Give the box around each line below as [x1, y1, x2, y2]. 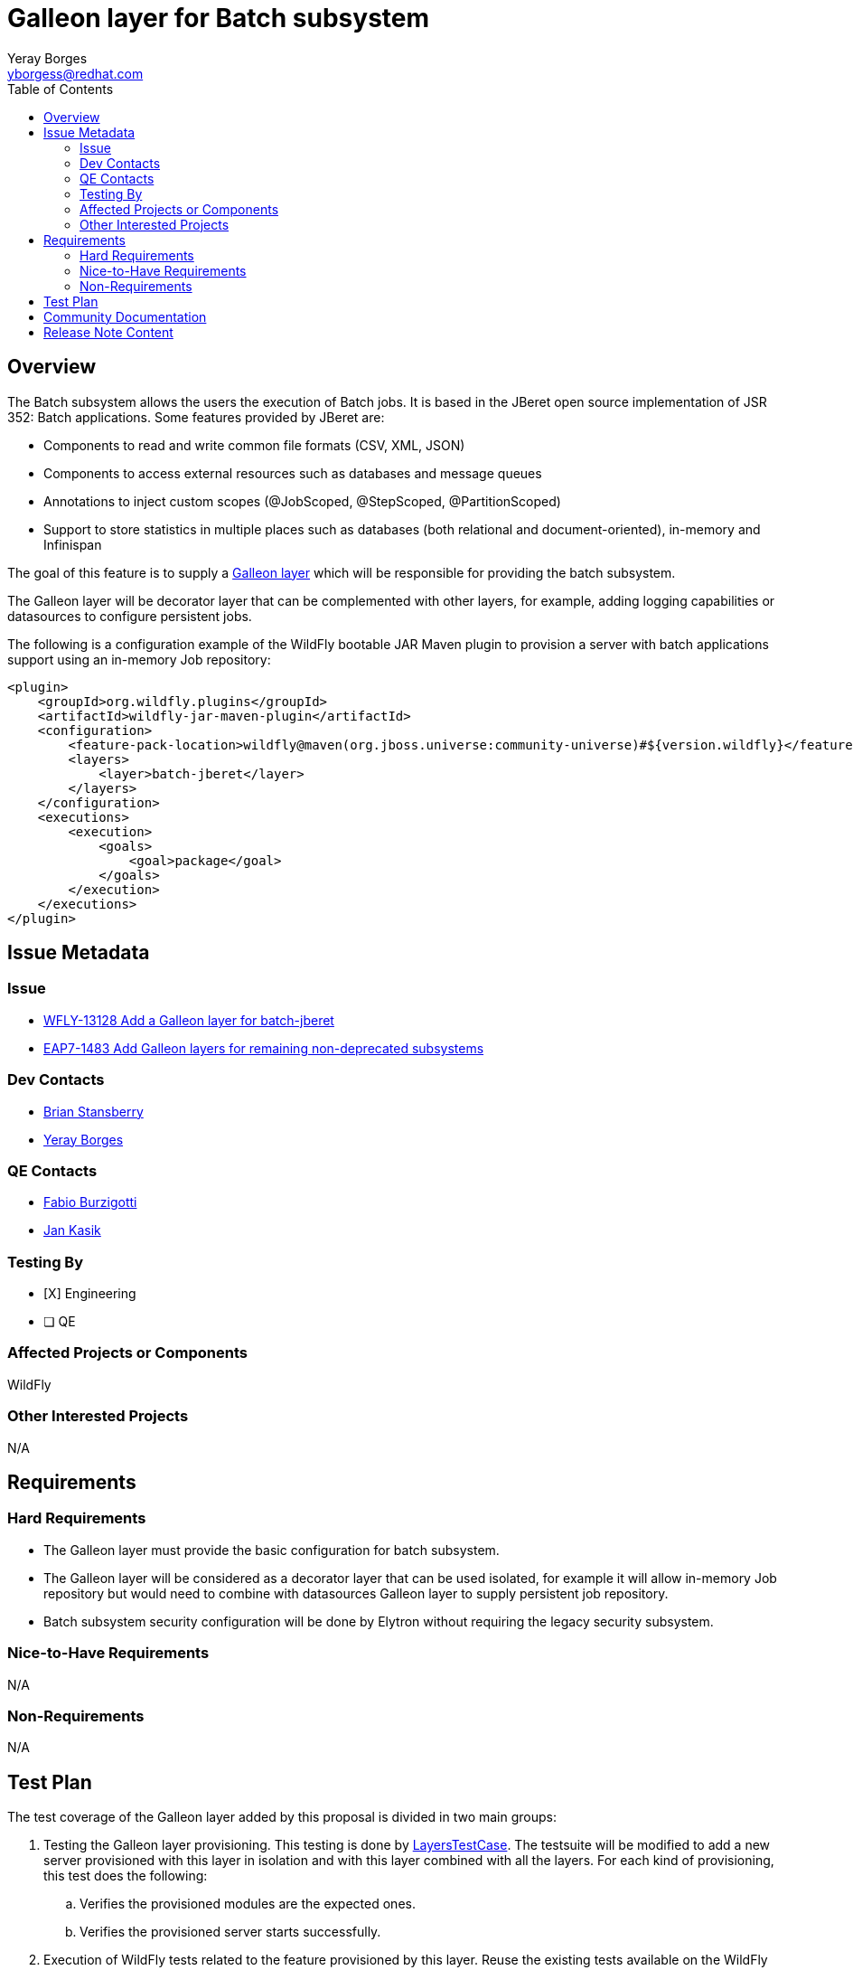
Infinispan [43, 536, 102, 552]
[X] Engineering [43, 1286, 136, 1302]
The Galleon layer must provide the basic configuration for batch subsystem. [43, 1541, 500, 1558]
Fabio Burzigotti [43, 1194, 137, 1211]
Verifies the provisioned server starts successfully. [80, 1924, 381, 1940]
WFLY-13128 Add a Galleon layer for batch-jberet [43, 1012, 334, 1028]
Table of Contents [7, 80, 114, 97]
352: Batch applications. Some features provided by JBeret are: [7, 409, 385, 425]
